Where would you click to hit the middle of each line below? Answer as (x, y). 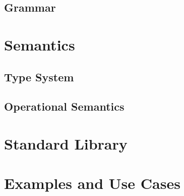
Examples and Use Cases (92, 183)
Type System (39, 77)
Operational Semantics (64, 106)
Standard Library (66, 143)
